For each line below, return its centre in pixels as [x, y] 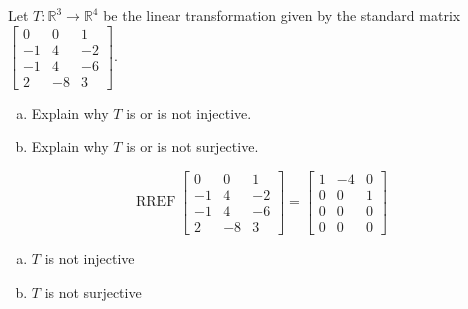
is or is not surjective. [192, 146]
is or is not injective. [189, 112]
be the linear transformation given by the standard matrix [282, 15]
